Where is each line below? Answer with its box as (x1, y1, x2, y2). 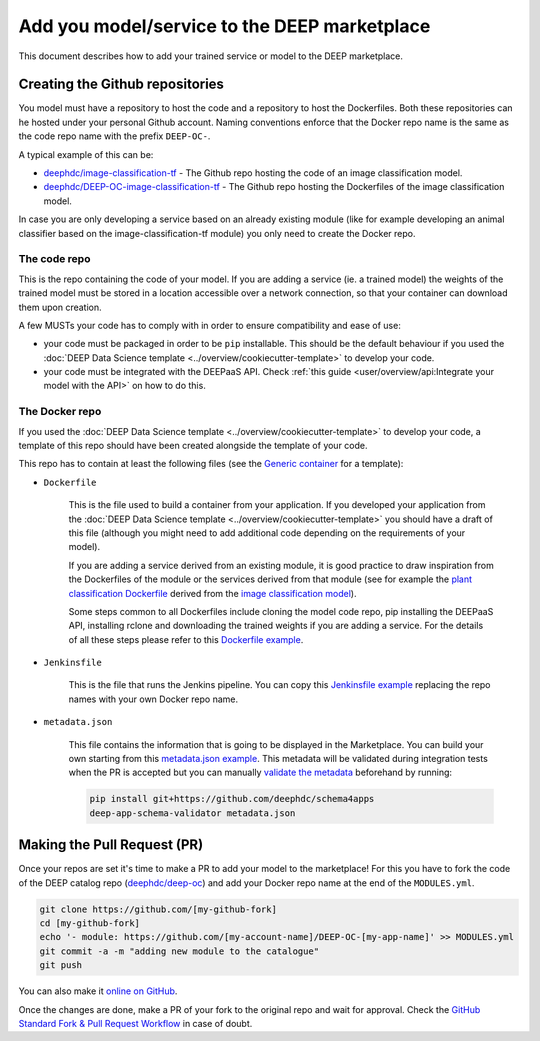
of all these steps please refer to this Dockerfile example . (68, 633, 304, 645)
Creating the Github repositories (18, 76, 225, 93)
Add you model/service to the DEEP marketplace (18, 15, 431, 37)
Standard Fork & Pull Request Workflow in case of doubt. (18, 1017, 253, 1029)
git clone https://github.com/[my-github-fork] (39, 903, 277, 915)
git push (39, 960, 83, 971)
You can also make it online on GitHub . (18, 985, 178, 997)
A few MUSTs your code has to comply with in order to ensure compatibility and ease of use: (18, 319, 402, 331)
